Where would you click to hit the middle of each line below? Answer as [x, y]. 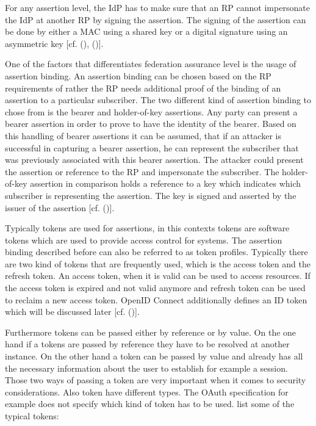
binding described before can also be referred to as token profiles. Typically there [156, 252]
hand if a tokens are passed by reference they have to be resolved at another [147, 344]
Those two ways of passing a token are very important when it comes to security [156, 380]
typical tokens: [32, 416]
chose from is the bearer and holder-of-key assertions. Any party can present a [151, 111]
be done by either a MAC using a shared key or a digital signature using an [146, 31]
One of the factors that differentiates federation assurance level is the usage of [151, 64]
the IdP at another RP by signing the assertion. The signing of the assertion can [156, 19]
